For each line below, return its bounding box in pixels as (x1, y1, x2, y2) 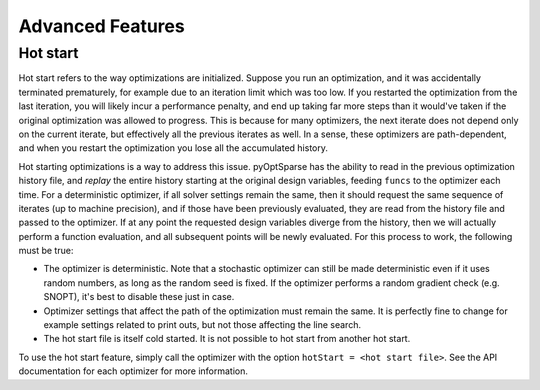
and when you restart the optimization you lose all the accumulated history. (18, 142, 329, 154)
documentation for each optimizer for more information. (18, 365, 249, 377)
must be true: (18, 245, 74, 257)
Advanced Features (18, 15, 185, 37)
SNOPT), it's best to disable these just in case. (43, 291, 235, 303)
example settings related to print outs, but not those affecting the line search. (43, 319, 362, 331)
